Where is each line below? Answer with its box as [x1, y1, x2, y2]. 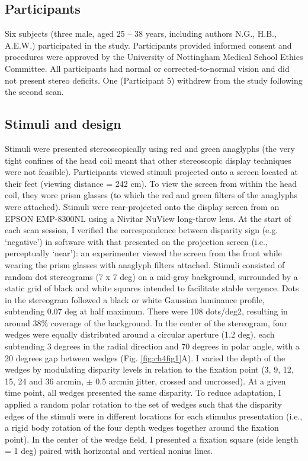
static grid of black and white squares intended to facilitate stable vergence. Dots [5, 282, 299, 294]
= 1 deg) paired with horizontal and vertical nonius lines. [5, 444, 213, 457]
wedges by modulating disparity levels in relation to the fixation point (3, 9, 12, [5, 363, 294, 376]
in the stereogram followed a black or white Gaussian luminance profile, [5, 293, 265, 306]
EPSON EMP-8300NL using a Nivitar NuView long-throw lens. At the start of [5, 212, 291, 224]
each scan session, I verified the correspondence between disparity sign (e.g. [5, 224, 278, 236]
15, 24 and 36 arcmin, [5, 374, 84, 387]
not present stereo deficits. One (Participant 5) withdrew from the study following [5, 74, 303, 86]
